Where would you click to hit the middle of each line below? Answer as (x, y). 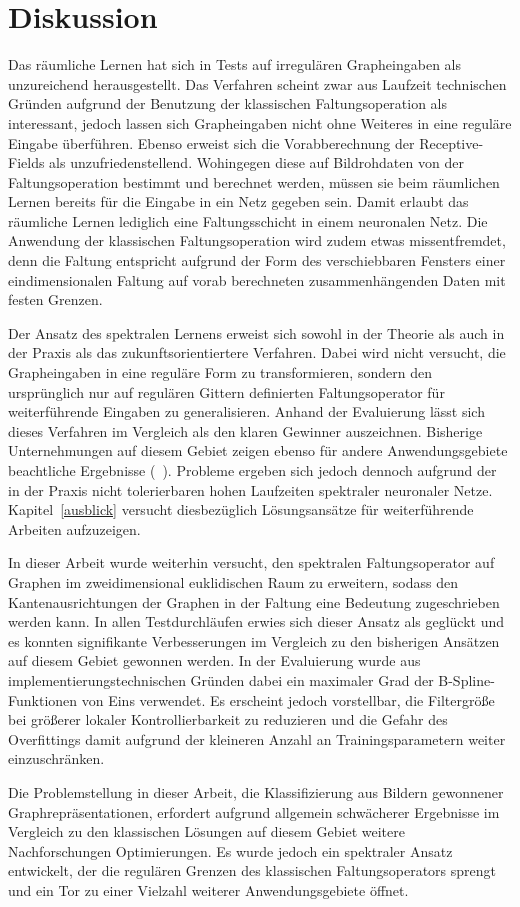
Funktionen (43, 699)
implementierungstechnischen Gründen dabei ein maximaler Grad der (221, 679)
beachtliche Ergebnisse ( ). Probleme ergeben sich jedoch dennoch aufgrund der (252, 470)
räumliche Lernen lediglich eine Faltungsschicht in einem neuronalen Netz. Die (248, 220)
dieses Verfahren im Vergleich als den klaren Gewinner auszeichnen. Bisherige (245, 430)
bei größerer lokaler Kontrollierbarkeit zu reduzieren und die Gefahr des (228, 719)
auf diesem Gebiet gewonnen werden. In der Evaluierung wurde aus (214, 660)
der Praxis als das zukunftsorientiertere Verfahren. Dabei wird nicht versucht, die (257, 352)
